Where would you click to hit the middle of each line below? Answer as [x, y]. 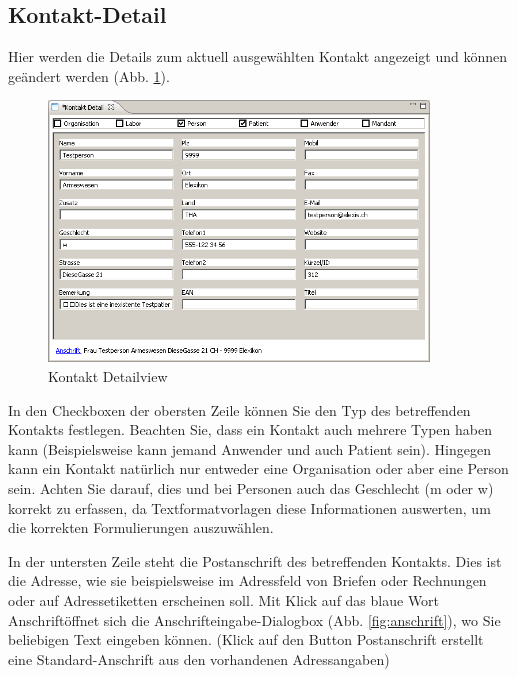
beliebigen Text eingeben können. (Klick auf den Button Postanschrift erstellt [246, 639]
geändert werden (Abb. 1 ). [89, 75]
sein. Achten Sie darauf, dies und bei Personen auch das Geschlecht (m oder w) [251, 488]
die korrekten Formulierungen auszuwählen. [141, 527]
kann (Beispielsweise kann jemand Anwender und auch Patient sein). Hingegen [249, 448]
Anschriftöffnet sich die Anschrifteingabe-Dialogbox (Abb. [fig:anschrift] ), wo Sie [254, 619]
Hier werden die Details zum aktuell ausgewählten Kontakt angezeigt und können [257, 56]
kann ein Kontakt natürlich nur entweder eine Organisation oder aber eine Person [258, 468]
